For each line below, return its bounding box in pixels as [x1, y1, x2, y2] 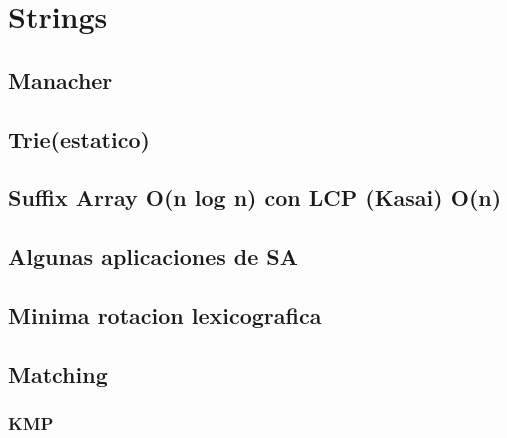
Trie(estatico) [8, 123, 150, 154]
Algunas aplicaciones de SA [8, 241, 298, 272]
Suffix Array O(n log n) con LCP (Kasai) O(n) [8, 182, 502, 213]
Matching [8, 358, 108, 389]
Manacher [8, 64, 113, 95]
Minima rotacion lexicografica [8, 299, 322, 330]
